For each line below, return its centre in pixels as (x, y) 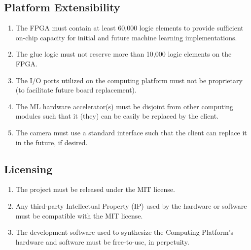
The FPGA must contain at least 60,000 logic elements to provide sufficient (129, 28)
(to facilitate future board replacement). (76, 90)
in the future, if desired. (52, 142)
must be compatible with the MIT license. (79, 215)
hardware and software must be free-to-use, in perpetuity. (102, 241)
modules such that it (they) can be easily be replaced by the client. (117, 116)
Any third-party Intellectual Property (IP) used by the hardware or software (131, 205)
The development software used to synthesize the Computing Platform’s (125, 232)
